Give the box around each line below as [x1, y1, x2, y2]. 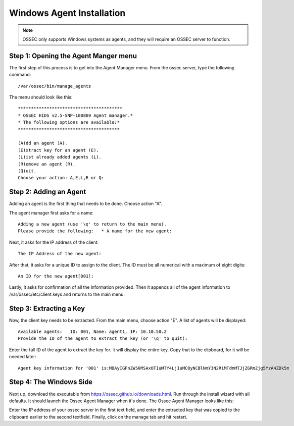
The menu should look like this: [9, 94, 73, 100]
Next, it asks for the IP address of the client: [9, 239, 99, 245]
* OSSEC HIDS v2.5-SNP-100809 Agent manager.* [18, 112, 133, 118]
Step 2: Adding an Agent [9, 188, 86, 196]
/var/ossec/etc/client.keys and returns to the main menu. [9, 291, 125, 297]
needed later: [9, 354, 37, 360]
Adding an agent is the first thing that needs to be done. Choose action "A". [9, 201, 163, 207]
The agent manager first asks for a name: [9, 210, 94, 215]
